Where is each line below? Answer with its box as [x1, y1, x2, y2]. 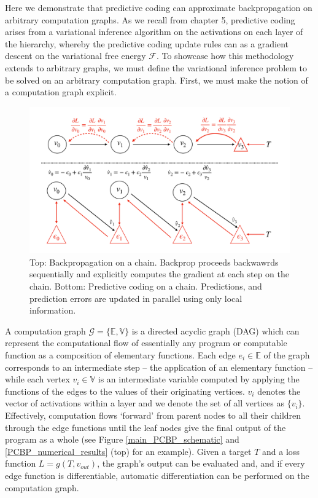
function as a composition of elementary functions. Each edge [5, 349, 236, 361]
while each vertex [5, 373, 70, 385]
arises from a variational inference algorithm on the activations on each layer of [5, 25, 303, 38]
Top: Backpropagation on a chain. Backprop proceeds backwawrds [29, 255, 279, 268]
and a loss [262, 445, 300, 457]
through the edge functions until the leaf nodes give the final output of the [5, 421, 286, 433]
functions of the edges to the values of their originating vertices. [5, 384, 245, 397]
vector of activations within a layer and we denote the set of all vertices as [5, 397, 284, 409]
